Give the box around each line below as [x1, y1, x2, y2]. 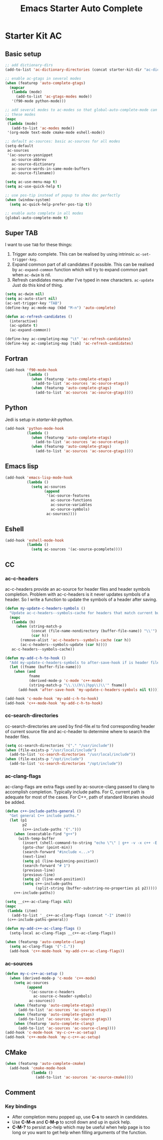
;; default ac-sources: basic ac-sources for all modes [5, 139, 120, 144]
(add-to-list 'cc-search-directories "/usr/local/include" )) [9, 752, 136, 757]
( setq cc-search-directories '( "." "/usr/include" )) [5, 743, 114, 748]
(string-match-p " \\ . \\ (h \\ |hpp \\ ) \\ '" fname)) [29, 682, 127, 688]
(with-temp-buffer [17, 836, 55, 841]
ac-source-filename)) [11, 171, 55, 176]
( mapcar [9, 85, 25, 90]
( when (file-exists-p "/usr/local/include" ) [5, 747, 97, 753]
